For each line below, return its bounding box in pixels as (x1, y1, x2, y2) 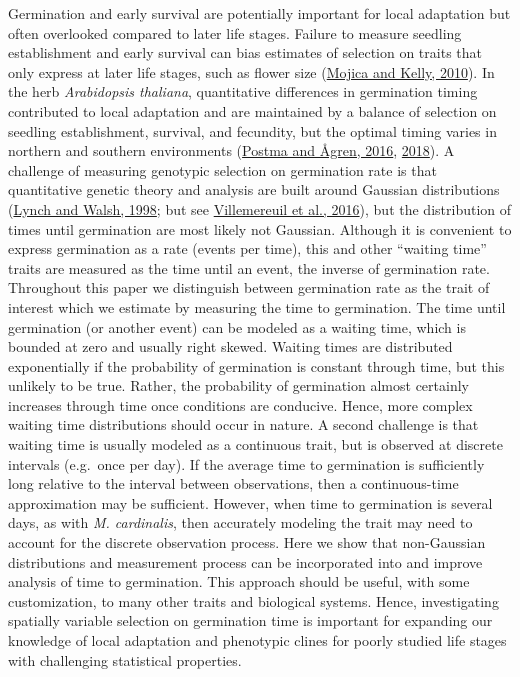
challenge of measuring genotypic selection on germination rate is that (8, 159, 437, 180)
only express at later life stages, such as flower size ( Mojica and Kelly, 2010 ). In (8, 61, 495, 82)
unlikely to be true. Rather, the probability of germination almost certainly (8, 375, 469, 396)
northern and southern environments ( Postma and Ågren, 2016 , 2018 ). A (8, 140, 455, 161)
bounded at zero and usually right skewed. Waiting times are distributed (8, 336, 453, 357)
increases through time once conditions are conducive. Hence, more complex (8, 394, 473, 415)
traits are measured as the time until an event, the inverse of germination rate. (8, 257, 490, 278)
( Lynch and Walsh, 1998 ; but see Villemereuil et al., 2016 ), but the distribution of (8, 198, 512, 219)
